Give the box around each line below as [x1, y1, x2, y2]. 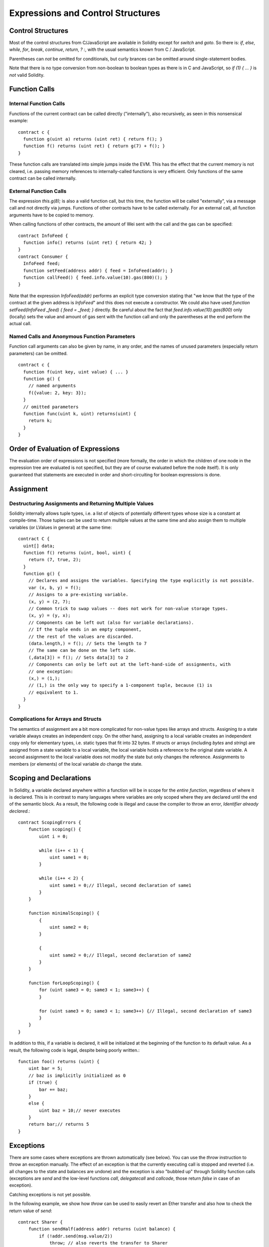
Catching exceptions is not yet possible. [9, 1191, 92, 1197]
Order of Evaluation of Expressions [9, 444, 120, 453]
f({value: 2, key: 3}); [28, 390, 87, 396]
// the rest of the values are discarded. [28, 633, 134, 639]
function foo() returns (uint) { [18, 1058, 100, 1064]
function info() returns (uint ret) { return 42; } [23, 240, 152, 245]
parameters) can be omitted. [9, 350, 68, 356]
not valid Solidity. [9, 72, 45, 78]
